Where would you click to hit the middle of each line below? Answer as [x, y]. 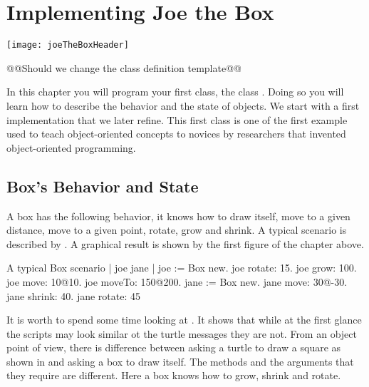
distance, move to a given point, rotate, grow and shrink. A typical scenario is [177, 230]
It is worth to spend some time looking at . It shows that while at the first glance [184, 320]
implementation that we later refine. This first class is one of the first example [177, 119]
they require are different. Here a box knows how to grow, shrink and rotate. [174, 375]
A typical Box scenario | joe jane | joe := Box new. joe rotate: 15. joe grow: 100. [182, 268]
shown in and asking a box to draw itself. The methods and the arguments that [180, 361]
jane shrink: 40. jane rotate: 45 [74, 295]
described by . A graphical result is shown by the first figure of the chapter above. [185, 243]
